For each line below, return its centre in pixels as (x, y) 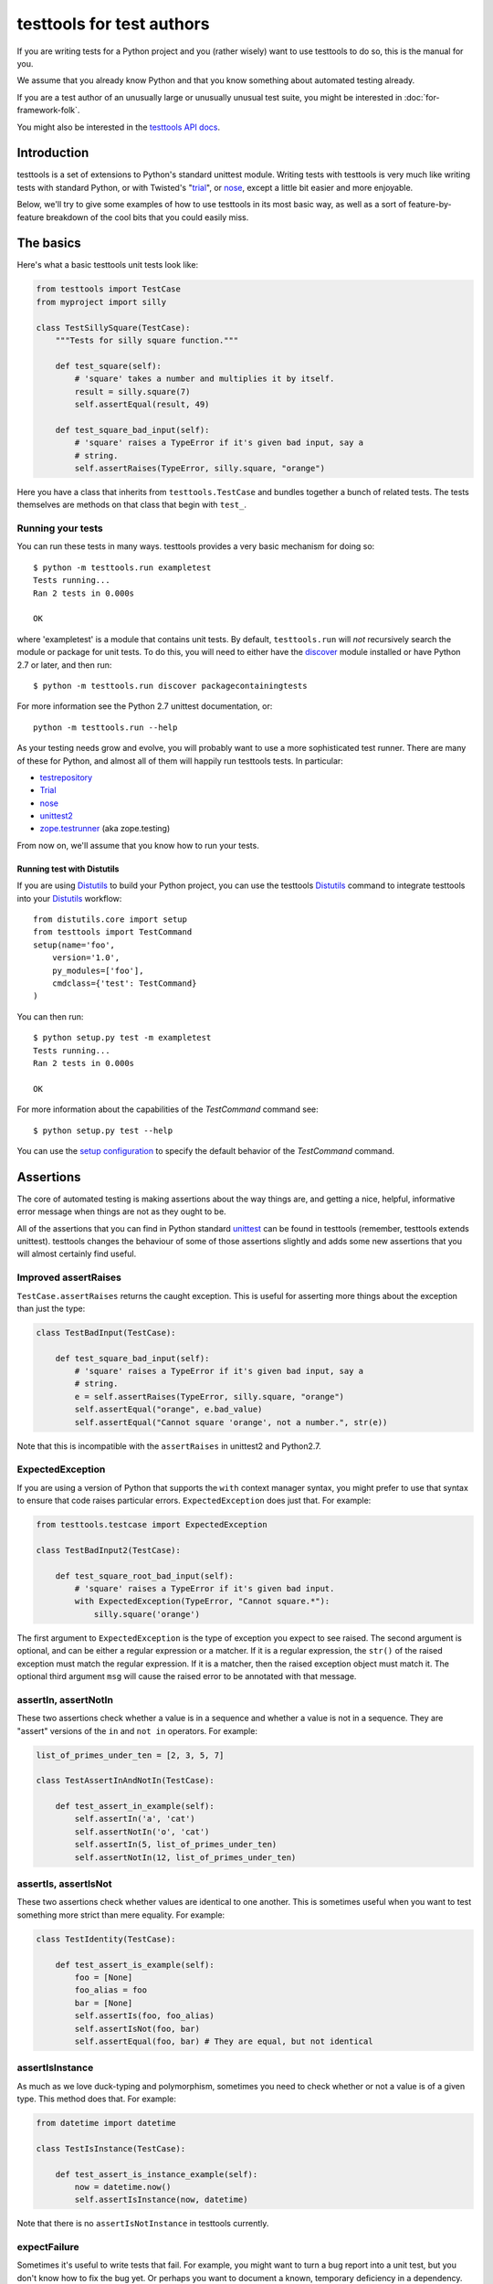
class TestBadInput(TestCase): (106, 1332)
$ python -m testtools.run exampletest (122, 567)
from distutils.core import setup (110, 920)
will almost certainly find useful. (77, 1254)
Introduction (53, 153)
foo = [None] (104, 1977)
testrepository (66, 777)
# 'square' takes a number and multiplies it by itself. (205, 379)
